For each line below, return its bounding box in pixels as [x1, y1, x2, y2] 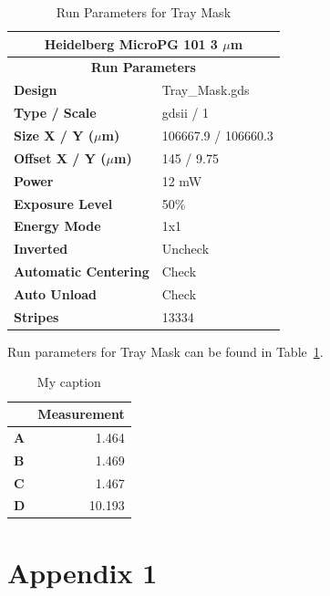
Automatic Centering [14, 262, 150, 281]
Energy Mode [14, 216, 101, 235]
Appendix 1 [7, 553, 158, 591]
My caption [36, 372, 101, 392]
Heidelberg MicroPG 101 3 [44, 34, 218, 53]
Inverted [14, 239, 68, 258]
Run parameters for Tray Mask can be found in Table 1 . [7, 341, 324, 361]
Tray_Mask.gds [161, 80, 250, 99]
